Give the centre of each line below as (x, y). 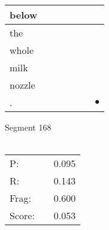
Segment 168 (28, 127)
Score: (22, 216)
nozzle (22, 85)
